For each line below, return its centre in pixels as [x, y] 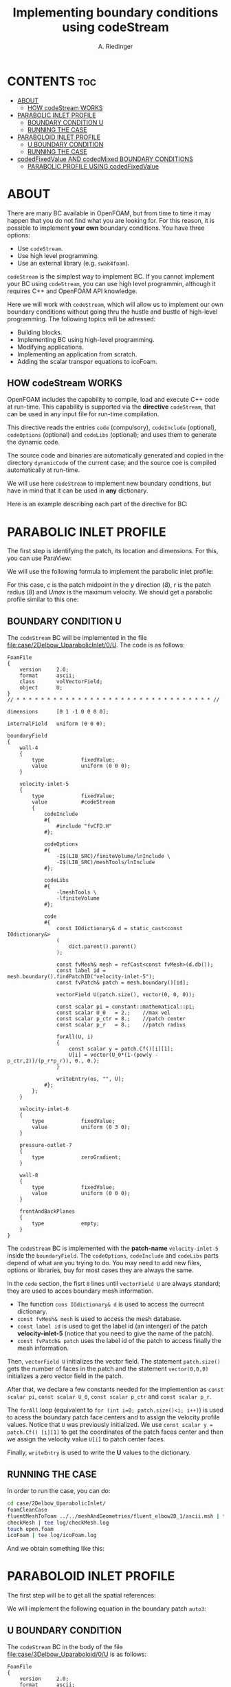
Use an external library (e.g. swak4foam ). [73, 263]
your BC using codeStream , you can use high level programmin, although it [111, 283]
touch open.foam [30, 1529]
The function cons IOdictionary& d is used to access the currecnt [110, 1304]
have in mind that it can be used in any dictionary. [78, 491]
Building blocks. [40, 332]
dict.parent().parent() [102, 947]
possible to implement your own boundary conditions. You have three [106, 228]
